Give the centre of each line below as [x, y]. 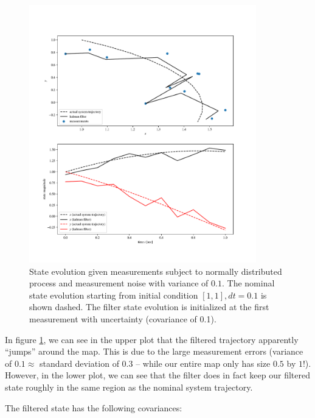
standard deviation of [79, 363]
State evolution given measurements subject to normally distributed [156, 271]
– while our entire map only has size [203, 363]
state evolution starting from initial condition [114, 295]
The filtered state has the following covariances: [94, 407]
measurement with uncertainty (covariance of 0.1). [123, 319]
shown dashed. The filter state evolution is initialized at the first [149, 307]
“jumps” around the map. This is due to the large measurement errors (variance [154, 351]
